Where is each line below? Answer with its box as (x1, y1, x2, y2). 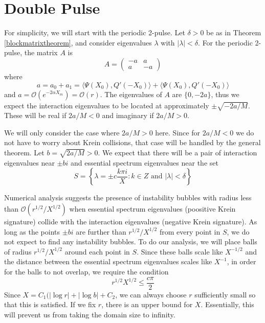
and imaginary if (102, 110, 154, 121)
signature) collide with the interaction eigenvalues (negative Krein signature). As (4, 216, 257, 226)
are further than (76, 226, 126, 237)
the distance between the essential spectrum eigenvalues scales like (4, 256, 212, 267)
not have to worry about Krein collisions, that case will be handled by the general (4, 137, 261, 148)
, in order (227, 256, 256, 267)
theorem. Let (4, 147, 45, 158)
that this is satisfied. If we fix (4, 299, 96, 310)
